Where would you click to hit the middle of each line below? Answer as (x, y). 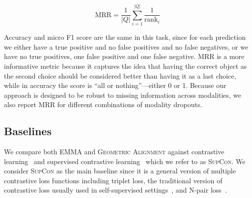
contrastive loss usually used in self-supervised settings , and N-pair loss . (115, 190)
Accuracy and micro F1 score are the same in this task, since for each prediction (125, 37)
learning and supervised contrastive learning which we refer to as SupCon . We (125, 161)
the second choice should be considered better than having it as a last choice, (120, 75)
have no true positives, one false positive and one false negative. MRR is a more (124, 56)
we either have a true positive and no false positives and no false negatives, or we (126, 46)
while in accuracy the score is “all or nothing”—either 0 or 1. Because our (115, 85)
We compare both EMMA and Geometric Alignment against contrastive (114, 152)
